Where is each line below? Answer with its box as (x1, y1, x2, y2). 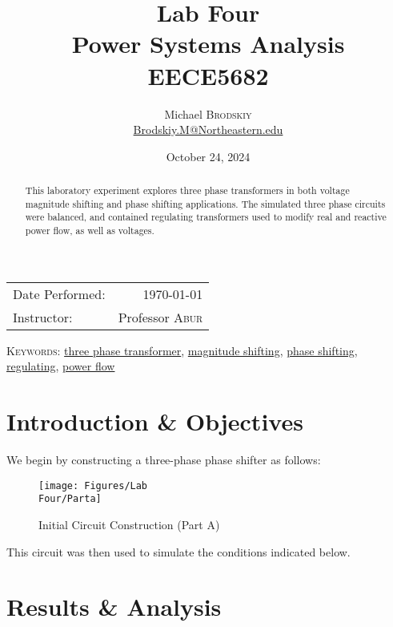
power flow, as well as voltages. (25, 224, 154, 237)
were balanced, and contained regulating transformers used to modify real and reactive (25, 210, 387, 224)
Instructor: (13, 307, 73, 326)
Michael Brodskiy (164, 105, 252, 122)
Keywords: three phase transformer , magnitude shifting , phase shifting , (6, 342, 358, 358)
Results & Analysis (6, 590, 222, 623)
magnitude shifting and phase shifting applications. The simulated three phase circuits (25, 196, 386, 210)
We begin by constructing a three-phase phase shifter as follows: (6, 451, 321, 468)
